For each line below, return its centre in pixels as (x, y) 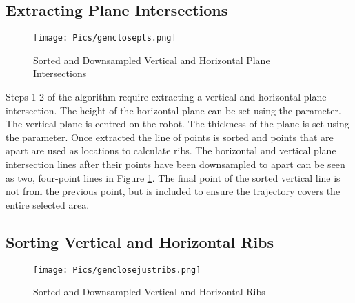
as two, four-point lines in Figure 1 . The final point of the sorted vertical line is (173, 177)
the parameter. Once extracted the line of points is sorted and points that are (170, 137)
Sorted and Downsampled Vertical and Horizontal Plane (152, 60)
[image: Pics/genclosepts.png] (105, 38)
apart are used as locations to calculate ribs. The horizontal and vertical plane (171, 150)
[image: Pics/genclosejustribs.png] (117, 270)
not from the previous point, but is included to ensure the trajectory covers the (173, 191)
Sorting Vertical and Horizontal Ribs (140, 241)
